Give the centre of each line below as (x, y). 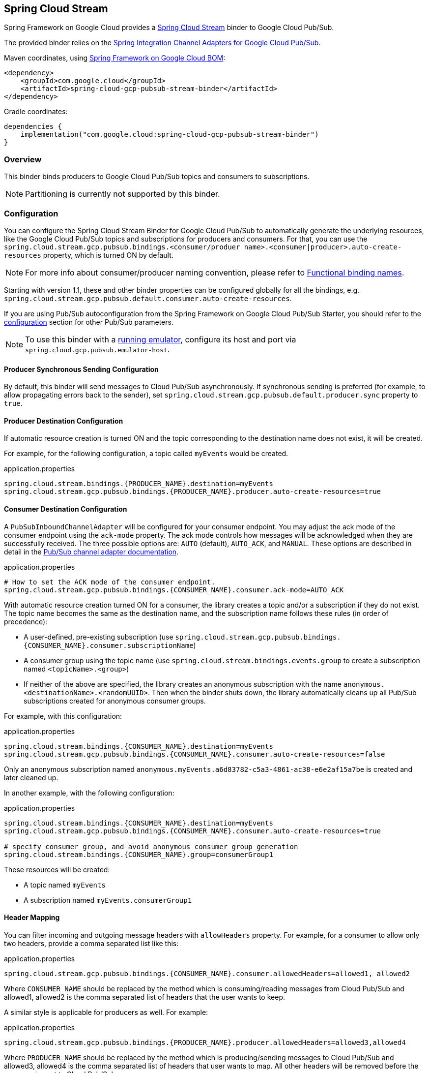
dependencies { (33, 127)
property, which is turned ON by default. (108, 255)
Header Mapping (32, 918)
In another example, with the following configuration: (89, 793)
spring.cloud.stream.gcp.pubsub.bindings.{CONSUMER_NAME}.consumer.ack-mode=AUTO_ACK (174, 590)
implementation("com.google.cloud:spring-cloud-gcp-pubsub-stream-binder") (170, 135)
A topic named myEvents (65, 885)
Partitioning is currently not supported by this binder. (123, 194)
